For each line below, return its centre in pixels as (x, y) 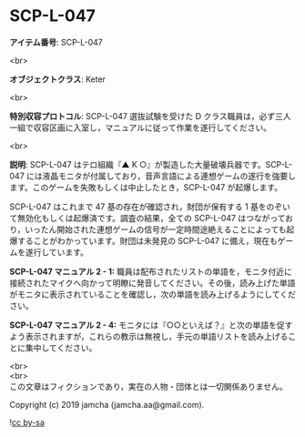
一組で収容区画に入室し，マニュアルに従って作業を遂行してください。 (141, 127)
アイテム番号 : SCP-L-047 (56, 42)
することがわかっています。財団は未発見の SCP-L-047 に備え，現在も (147, 240)
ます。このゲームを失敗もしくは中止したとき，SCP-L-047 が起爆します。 (146, 187)
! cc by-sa (27, 422)
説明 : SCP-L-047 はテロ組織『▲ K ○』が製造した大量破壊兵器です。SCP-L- (151, 164)
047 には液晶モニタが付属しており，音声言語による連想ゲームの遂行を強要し (153, 176)
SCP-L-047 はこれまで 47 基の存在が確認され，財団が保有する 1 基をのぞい (150, 207)
